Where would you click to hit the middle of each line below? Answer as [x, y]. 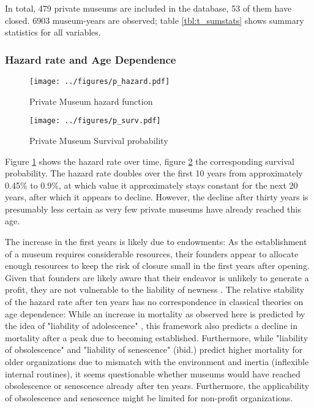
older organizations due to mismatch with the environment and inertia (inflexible [157, 361]
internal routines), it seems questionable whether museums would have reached [153, 373]
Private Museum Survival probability [99, 140]
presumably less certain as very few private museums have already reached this [153, 209]
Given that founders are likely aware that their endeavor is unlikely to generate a [157, 277]
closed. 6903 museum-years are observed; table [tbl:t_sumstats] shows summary [155, 20]
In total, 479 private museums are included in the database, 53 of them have [148, 8]
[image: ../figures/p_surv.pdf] [95, 121]
